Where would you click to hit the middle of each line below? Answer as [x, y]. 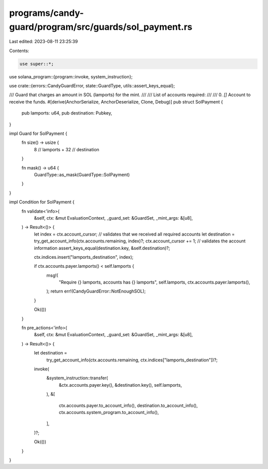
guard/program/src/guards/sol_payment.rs [101, 27]
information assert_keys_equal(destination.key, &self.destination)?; [102, 248]
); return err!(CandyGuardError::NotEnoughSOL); [96, 291]
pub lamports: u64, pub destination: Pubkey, [67, 113]
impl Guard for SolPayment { [38, 133]
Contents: [19, 51]
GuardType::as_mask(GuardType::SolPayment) [82, 175]
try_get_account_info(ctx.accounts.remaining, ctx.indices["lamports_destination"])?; [132, 360]
